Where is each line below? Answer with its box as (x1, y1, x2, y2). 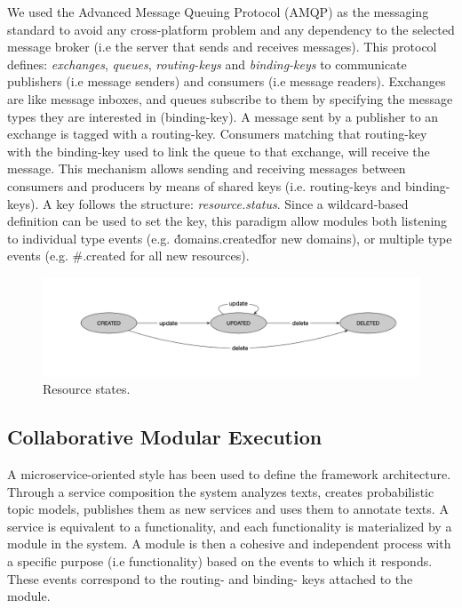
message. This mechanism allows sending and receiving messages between (7, 159, 406, 178)
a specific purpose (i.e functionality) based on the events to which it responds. (7, 552, 433, 571)
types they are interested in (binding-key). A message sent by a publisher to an (7, 107, 439, 125)
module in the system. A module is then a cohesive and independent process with (7, 534, 451, 553)
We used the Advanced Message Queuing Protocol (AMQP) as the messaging (7, 3, 429, 20)
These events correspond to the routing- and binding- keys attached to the (7, 569, 413, 588)
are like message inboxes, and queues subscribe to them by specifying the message (7, 89, 453, 108)
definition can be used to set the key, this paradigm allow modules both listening (7, 212, 448, 230)
